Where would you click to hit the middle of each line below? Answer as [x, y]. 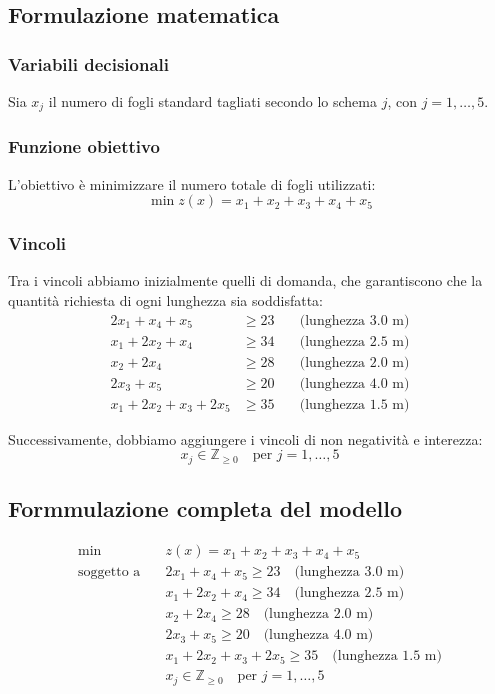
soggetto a [109, 572]
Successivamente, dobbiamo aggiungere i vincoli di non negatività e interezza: [245, 438]
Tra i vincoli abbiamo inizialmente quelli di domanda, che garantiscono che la [245, 280]
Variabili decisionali [89, 63]
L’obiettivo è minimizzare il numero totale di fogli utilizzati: [192, 183]
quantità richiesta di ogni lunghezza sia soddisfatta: [165, 300]
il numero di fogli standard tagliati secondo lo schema [212, 101]
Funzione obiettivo [84, 146]
